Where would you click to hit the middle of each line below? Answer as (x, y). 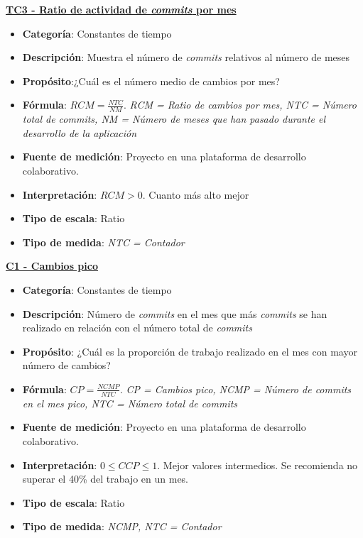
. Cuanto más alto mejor (196, 194)
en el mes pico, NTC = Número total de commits (130, 403)
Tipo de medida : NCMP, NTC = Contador (122, 526)
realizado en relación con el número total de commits (137, 328)
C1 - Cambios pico (52, 266)
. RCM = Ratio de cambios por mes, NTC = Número (240, 105)
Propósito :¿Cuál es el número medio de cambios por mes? (151, 81)
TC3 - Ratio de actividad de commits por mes (121, 9)
